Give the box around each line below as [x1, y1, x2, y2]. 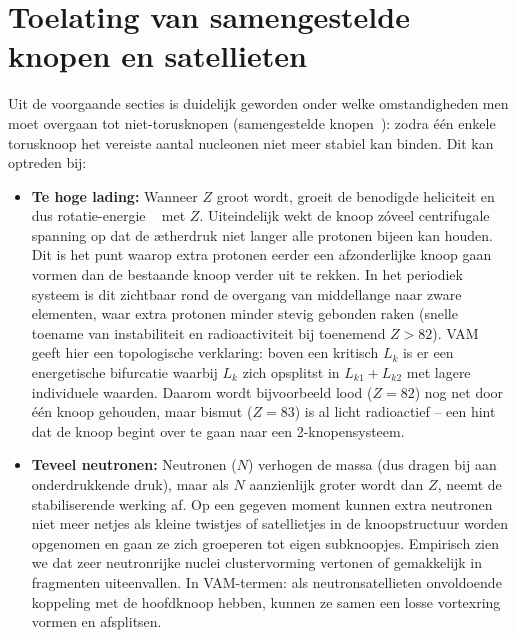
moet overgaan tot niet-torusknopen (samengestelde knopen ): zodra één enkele [8, 112, 496, 133]
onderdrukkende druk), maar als [31, 474, 229, 494]
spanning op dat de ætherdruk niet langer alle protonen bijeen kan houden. [31, 224, 493, 245]
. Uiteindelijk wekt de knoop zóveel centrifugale [199, 205, 490, 226]
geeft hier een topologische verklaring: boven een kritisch [31, 342, 379, 363]
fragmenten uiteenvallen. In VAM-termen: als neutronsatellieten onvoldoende [31, 571, 502, 592]
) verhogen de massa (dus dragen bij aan [247, 454, 497, 475]
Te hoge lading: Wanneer [31, 185, 198, 206]
